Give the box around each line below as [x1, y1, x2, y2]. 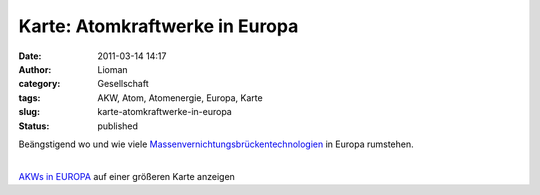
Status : [18, 120, 50, 132]
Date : [18, 50, 42, 62]
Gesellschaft [97, 78, 149, 90]
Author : [18, 63, 52, 75]
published [97, 120, 139, 132]
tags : [18, 91, 41, 104]
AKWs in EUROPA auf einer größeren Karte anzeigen [18, 170, 235, 182]
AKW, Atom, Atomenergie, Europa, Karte [97, 91, 264, 104]
